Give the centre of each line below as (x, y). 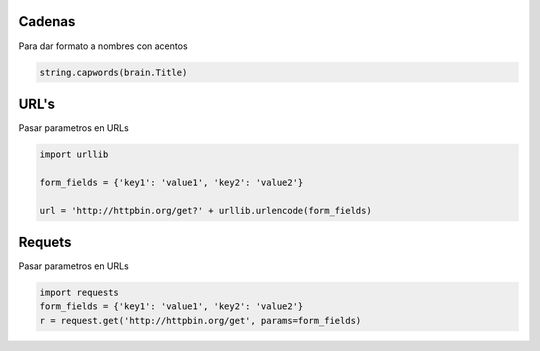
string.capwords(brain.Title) (113, 72)
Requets (45, 241)
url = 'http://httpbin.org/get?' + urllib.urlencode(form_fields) (205, 210)
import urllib (74, 154)
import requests (79, 293)
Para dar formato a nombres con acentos (103, 46)
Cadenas (47, 21)
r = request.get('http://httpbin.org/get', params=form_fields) (200, 320)
